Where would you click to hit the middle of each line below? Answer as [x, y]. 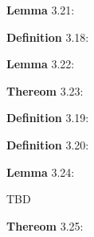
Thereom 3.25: [45, 225]
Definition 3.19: [48, 118]
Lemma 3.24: [41, 172]
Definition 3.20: [48, 144]
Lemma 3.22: [41, 64]
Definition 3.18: [48, 37]
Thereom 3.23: [45, 90]
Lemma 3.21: [41, 10]
